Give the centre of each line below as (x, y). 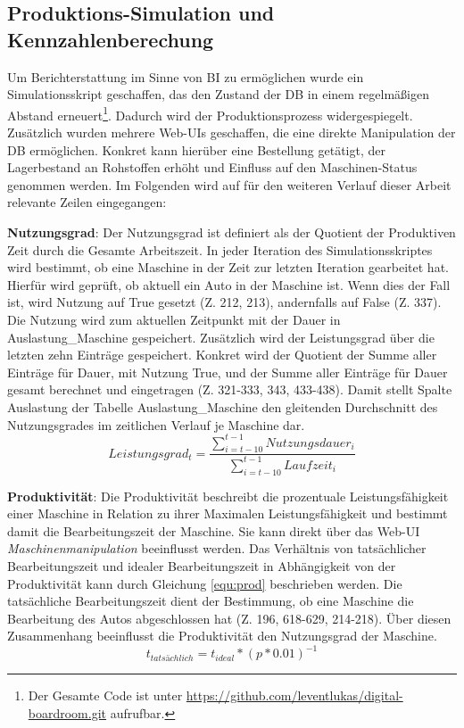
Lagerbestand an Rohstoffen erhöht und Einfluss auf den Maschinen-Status (212, 167)
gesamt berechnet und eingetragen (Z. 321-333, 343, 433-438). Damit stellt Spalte (230, 389)
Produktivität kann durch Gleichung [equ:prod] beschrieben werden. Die (205, 583)
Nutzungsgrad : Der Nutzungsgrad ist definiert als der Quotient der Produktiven (232, 232)
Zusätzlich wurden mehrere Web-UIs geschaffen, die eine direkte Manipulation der (232, 132)
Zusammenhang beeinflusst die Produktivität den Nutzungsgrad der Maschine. (222, 636)
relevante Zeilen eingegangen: (87, 202)
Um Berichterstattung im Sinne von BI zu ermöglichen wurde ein (186, 76)
